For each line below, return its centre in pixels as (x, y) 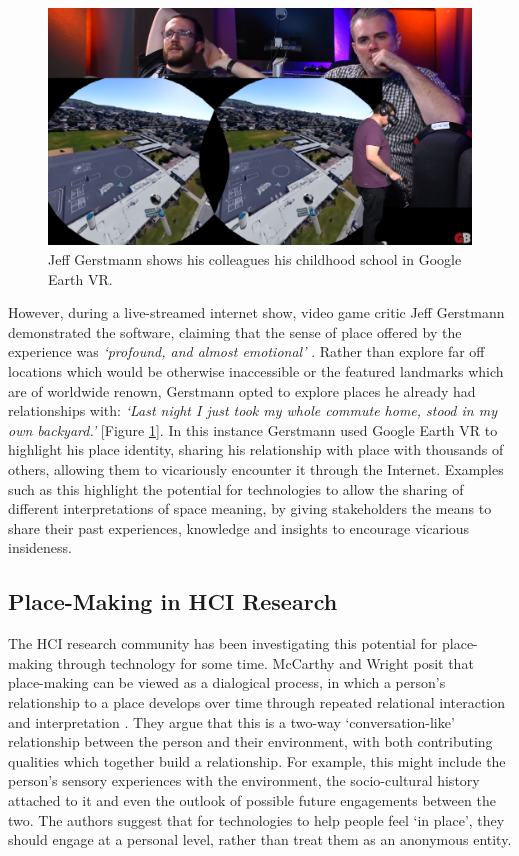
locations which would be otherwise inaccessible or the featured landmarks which (256, 371)
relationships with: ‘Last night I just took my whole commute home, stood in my (252, 410)
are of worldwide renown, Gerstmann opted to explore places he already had (242, 390)
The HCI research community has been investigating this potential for (223, 643)
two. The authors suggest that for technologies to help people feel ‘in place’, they (256, 819)
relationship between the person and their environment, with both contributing (250, 741)
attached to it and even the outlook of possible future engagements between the (252, 799)
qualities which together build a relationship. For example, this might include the (257, 760)
